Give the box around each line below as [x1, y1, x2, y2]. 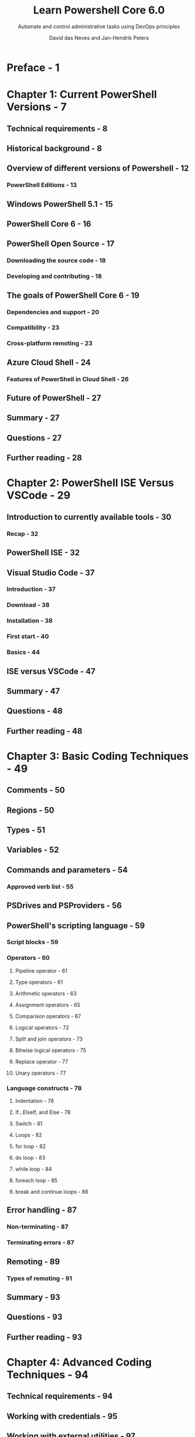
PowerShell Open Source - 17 [6, 239, 115, 249]
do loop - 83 [15, 1154, 46, 1161]
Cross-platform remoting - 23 [6, 339, 93, 348]
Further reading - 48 [6, 726, 83, 736]
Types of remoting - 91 [6, 1274, 73, 1282]
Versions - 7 [6, 100, 67, 114]
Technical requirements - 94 [6, 1391, 113, 1401]
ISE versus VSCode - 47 [6, 666, 95, 676]
